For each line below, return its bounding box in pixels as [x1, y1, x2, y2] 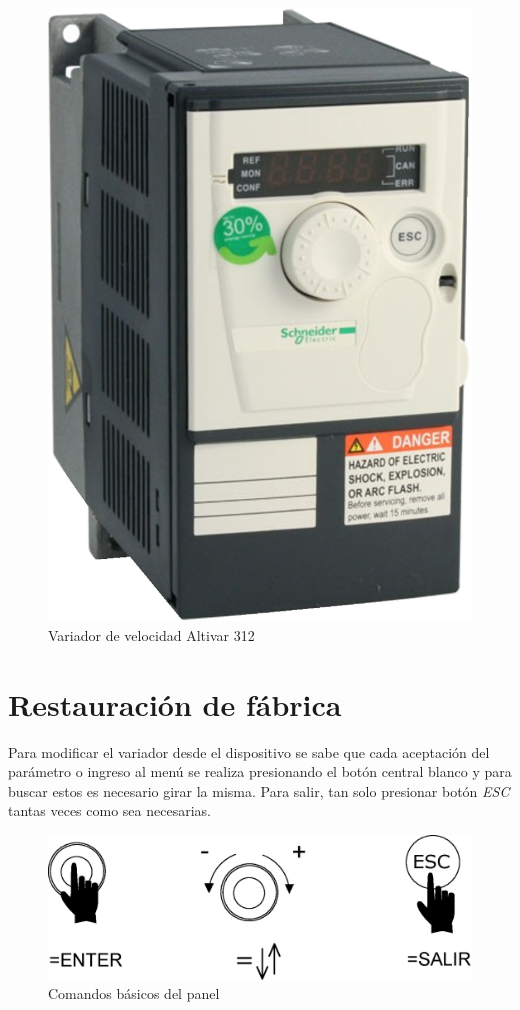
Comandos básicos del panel [48, 983, 220, 1004]
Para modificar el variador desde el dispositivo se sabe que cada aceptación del [8, 741, 490, 762]
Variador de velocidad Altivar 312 [48, 624, 255, 645]
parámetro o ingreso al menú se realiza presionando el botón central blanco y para [8, 761, 512, 782]
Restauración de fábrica [8, 683, 342, 724]
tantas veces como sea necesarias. [8, 800, 211, 821]
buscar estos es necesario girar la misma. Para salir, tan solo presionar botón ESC [8, 780, 510, 801]
